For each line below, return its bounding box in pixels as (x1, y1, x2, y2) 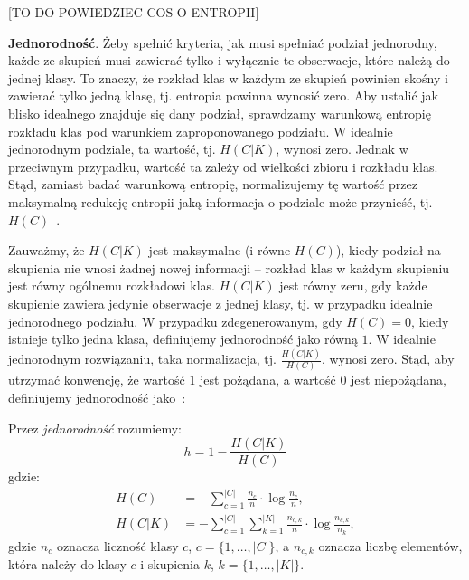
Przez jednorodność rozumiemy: (8, 418, 183, 437)
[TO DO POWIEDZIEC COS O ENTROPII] (8, 3, 259, 21)
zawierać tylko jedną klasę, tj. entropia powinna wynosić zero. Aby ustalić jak (8, 86, 438, 105)
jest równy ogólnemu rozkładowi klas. (8, 276, 215, 295)
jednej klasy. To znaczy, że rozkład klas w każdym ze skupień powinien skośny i (8, 68, 448, 87)
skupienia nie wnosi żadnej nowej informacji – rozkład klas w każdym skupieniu (8, 258, 450, 277)
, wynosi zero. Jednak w (276, 139, 408, 158)
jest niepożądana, (351, 370, 446, 389)
